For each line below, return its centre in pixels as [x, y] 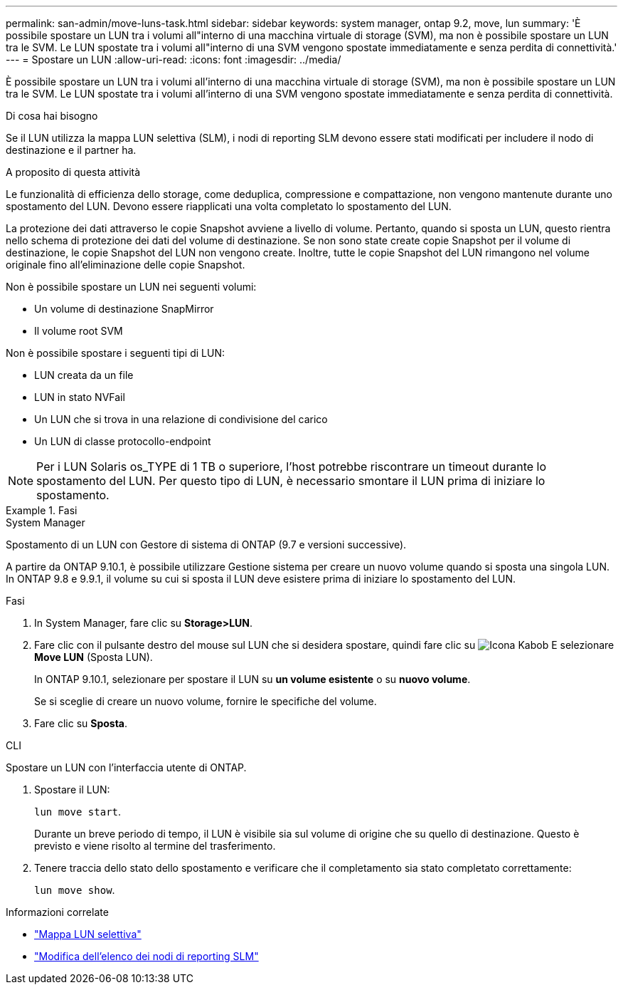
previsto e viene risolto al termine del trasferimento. [155, 846]
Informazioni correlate [57, 912]
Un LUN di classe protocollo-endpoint [123, 441]
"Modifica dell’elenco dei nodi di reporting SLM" [147, 956]
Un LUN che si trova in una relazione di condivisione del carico [181, 419]
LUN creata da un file [84, 375]
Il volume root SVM [79, 331]
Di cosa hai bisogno [52, 116]
